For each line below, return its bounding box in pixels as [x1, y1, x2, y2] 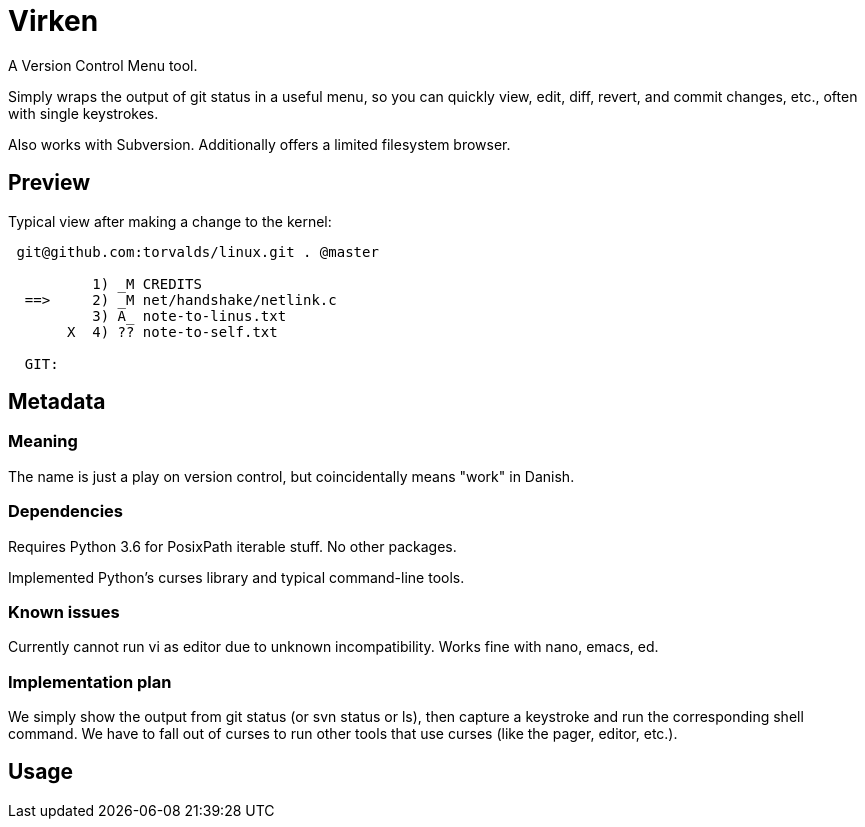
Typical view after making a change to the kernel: [8, 212, 332, 230]
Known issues [8, 601, 120, 622]
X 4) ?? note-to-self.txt [67, 323, 278, 340]
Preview [8, 170, 91, 196]
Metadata [8, 389, 106, 415]
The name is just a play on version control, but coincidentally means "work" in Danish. [8, 467, 575, 485]
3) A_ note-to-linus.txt [92, 307, 287, 324]
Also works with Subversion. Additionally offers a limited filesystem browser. [8, 135, 511, 153]
